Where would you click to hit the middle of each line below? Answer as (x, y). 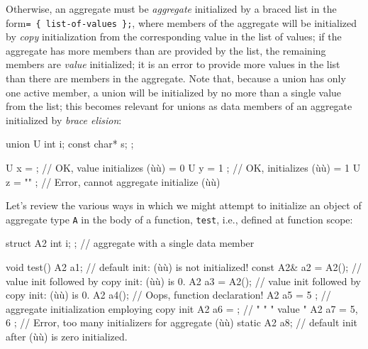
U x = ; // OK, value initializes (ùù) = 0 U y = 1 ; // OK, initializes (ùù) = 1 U (183, 167)
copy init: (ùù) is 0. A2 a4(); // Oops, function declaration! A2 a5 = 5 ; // (168, 295)
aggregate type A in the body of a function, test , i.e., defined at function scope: (179, 219)
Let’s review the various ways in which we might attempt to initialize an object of (184, 205)
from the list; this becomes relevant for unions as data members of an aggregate (179, 106)
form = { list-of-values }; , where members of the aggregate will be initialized (182, 22)
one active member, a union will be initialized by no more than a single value (174, 92)
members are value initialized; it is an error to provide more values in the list (173, 64)
